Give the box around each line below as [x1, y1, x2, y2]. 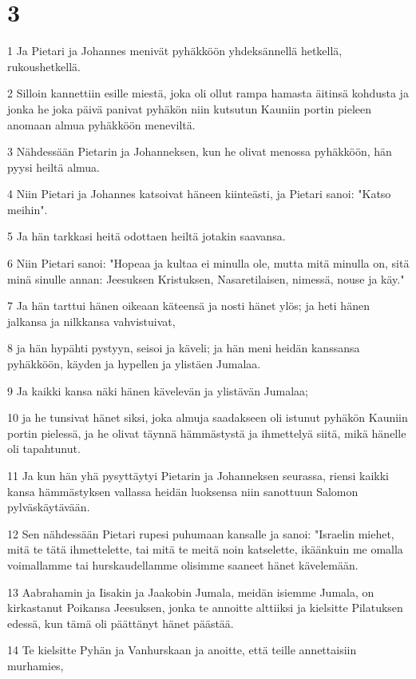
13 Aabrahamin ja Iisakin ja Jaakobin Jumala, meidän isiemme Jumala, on [7, 583, 374, 600]
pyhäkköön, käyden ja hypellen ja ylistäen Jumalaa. [7, 355, 261, 372]
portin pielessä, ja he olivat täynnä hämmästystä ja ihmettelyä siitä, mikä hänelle [7, 424, 406, 441]
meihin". [7, 201, 48, 217]
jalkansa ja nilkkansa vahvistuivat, [7, 312, 176, 329]
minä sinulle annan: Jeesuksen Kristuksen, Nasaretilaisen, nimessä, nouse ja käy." [7, 270, 405, 287]
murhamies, [7, 657, 64, 673]
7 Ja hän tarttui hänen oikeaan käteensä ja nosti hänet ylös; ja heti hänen [7, 297, 370, 314]
